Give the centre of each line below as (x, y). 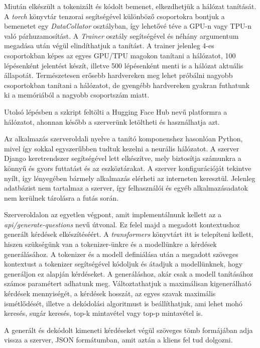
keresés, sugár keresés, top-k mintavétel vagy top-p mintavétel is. (104, 313)
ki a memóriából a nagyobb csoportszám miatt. (77, 95)
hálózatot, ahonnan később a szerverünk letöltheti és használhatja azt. (112, 121)
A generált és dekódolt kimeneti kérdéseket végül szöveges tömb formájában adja (128, 330)
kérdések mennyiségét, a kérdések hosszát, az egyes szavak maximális (110, 293)
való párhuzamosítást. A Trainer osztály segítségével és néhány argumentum (121, 35)
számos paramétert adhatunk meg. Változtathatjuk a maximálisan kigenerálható (128, 283)
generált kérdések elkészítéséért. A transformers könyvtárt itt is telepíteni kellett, (129, 234)
